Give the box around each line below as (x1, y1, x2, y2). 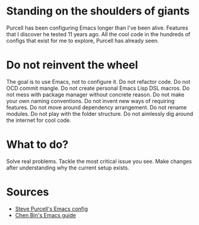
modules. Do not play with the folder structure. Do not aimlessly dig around (6, 110, 194, 117)
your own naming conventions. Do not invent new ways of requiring (6, 97, 175, 104)
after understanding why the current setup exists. (6, 164, 129, 171)
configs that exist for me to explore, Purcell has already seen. (6, 37, 159, 44)
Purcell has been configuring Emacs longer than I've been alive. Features (6, 24, 189, 31)
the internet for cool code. (6, 116, 71, 124)
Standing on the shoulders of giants (6, 4, 190, 18)
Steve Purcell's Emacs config (15, 205, 88, 212)
